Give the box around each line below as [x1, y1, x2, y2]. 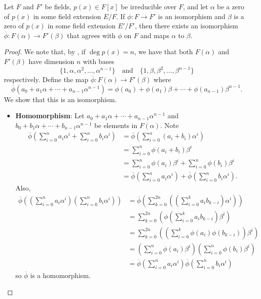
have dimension [28, 56, 75, 66]
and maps [140, 30, 169, 40]
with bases [82, 56, 114, 66]
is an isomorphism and [158, 11, 226, 21]
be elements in [94, 120, 138, 130]
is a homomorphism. [30, 270, 91, 280]
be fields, [45, 1, 72, 11]
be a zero [217, 1, 244, 11]
